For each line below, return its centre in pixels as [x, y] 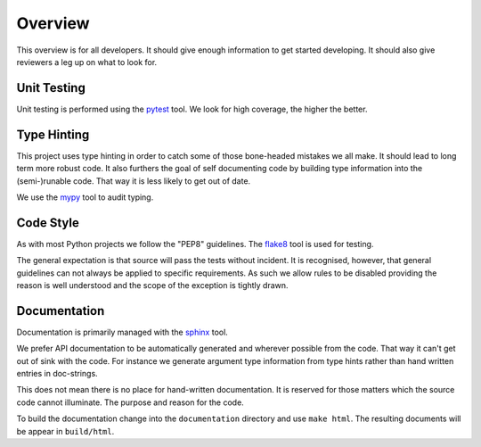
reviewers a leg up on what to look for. [87, 62]
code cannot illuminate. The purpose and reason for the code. [130, 402]
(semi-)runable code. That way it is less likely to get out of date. [134, 181]
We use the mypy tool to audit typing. [85, 197]
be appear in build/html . [65, 431]
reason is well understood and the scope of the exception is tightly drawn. [152, 285]
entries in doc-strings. [57, 374]
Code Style [48, 223]
